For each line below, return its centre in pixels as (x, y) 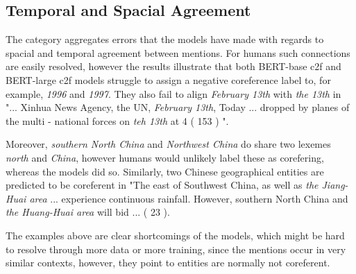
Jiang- (335, 185)
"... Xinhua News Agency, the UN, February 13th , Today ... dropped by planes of (178, 107)
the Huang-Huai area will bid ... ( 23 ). (88, 212)
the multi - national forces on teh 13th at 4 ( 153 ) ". (117, 120)
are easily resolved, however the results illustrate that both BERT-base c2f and (173, 66)
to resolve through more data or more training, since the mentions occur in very (176, 249)
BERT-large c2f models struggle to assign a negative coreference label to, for (168, 79)
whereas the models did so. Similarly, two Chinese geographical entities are (165, 171)
